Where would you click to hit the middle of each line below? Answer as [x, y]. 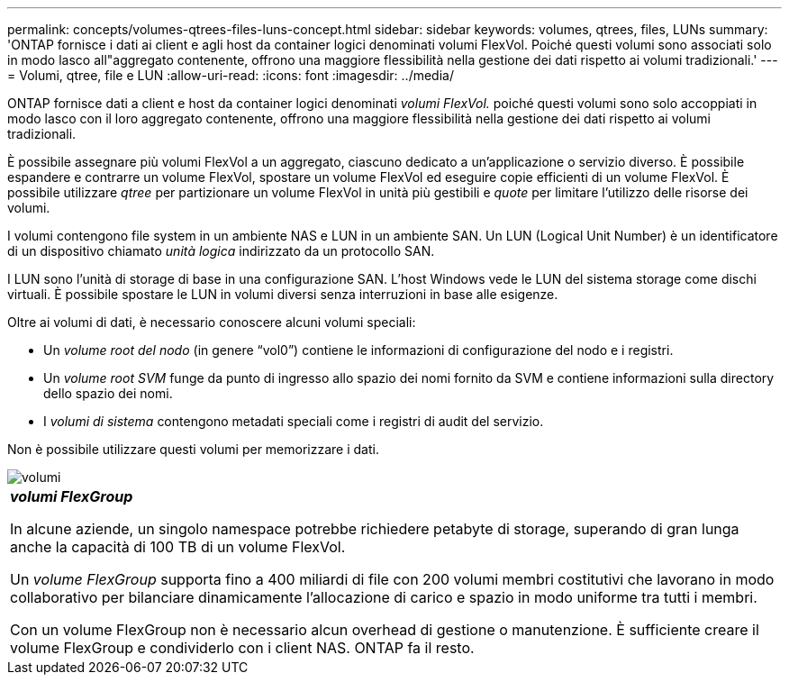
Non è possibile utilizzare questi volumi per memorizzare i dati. [193, 449]
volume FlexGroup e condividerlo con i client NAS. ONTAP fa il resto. [242, 648]
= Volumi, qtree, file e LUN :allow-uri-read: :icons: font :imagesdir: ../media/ [231, 75]
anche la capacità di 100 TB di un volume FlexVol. [178, 547]
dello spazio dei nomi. [108, 393]
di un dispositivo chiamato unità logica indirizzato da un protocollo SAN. [221, 251]
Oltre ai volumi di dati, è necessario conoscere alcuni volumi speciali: [212, 322]
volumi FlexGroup [72, 496]
